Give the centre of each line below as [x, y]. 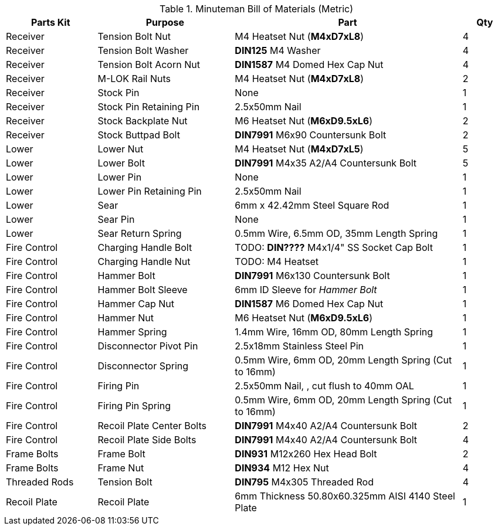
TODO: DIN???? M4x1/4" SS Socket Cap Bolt [334, 247]
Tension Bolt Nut [134, 36]
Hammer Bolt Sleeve [143, 290]
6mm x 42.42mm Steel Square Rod [312, 205]
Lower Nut [121, 149]
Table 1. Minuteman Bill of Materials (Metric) [256, 9]
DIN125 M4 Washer [278, 50]
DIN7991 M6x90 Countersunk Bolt [311, 135]
